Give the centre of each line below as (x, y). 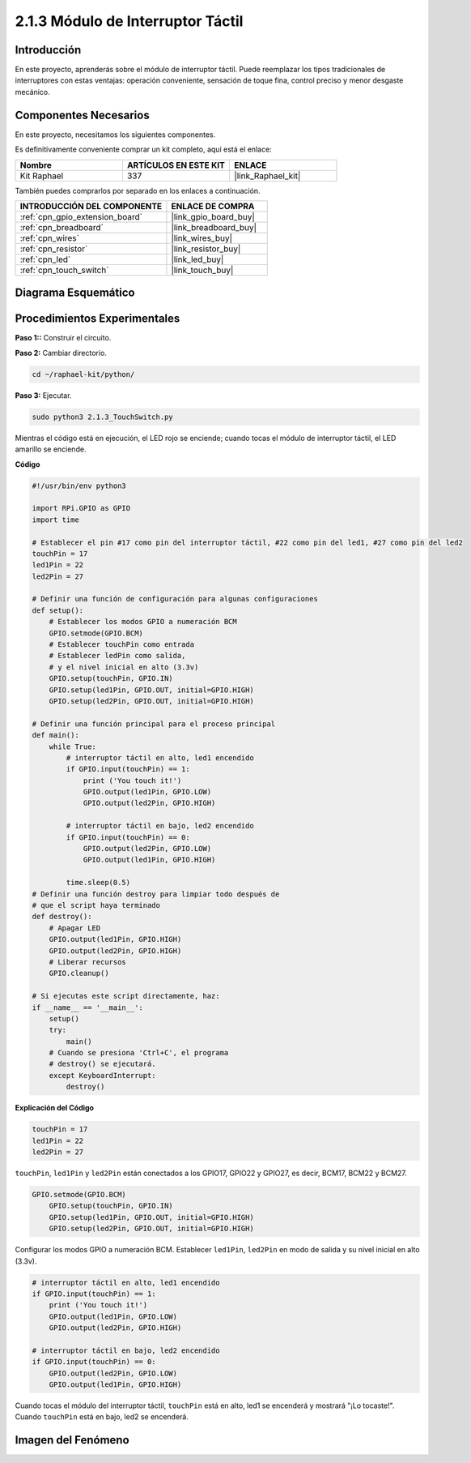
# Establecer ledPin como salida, (117, 656)
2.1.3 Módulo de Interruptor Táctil (129, 21)
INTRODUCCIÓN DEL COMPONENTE (91, 206)
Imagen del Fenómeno (72, 1440)
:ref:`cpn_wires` (50, 237)
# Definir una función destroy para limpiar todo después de (156, 894)
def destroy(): (62, 917)
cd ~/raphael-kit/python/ (83, 374)
